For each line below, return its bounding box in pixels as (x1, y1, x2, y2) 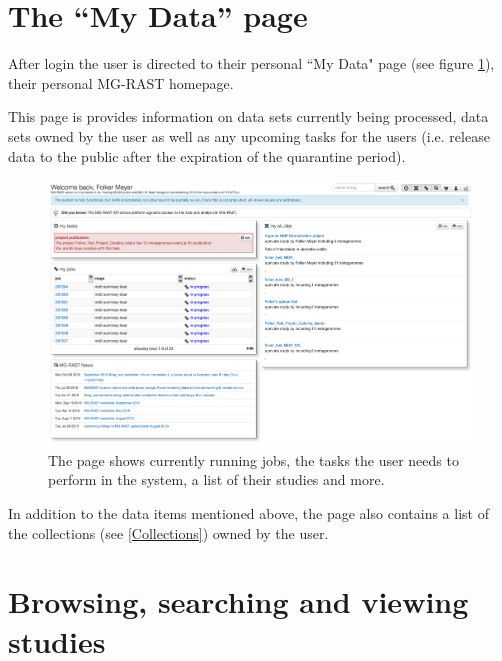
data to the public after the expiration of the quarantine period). (8, 145, 406, 166)
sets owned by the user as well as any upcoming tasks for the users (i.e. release (8, 125, 490, 146)
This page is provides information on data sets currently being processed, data (8, 106, 489, 127)
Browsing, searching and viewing (8, 581, 469, 622)
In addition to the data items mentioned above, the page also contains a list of (8, 502, 489, 523)
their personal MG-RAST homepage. (8, 72, 234, 93)
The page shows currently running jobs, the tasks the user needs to (48, 449, 459, 470)
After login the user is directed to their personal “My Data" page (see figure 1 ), (8, 53, 495, 74)
